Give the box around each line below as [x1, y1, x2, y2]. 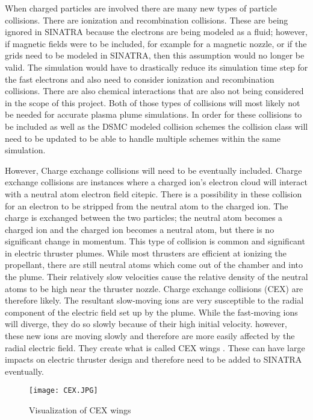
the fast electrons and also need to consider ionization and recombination [5, 72, 274, 85]
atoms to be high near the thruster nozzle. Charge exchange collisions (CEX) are [5, 282, 303, 294]
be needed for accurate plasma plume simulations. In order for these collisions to [5, 108, 302, 121]
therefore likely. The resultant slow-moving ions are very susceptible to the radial [5, 294, 304, 307]
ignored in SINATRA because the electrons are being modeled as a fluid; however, [5, 25, 308, 38]
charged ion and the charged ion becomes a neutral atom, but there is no [5, 223, 274, 235]
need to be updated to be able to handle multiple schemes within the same [5, 132, 280, 144]
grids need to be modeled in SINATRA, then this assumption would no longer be [5, 49, 305, 62]
